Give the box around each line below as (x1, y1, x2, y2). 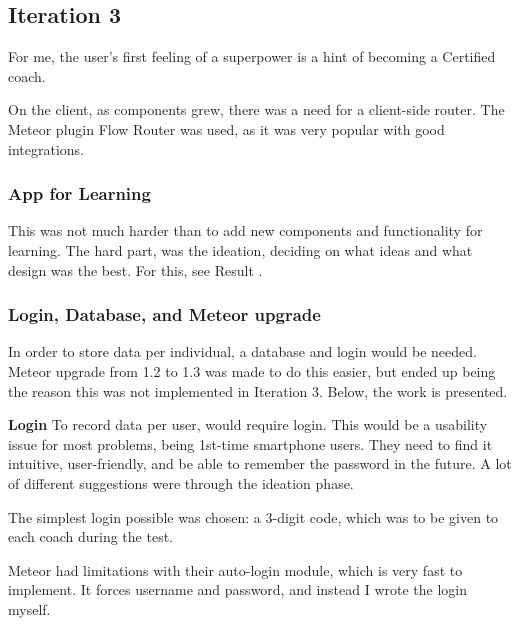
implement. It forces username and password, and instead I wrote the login (8, 579, 468, 600)
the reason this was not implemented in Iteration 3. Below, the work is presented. (8, 380, 508, 401)
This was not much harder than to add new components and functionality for (8, 220, 483, 241)
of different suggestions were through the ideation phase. (8, 472, 354, 493)
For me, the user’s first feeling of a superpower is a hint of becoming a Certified (8, 46, 496, 67)
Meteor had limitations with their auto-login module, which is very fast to (8, 559, 463, 580)
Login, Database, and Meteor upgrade (8, 302, 321, 327)
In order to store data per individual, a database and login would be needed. (8, 341, 477, 362)
